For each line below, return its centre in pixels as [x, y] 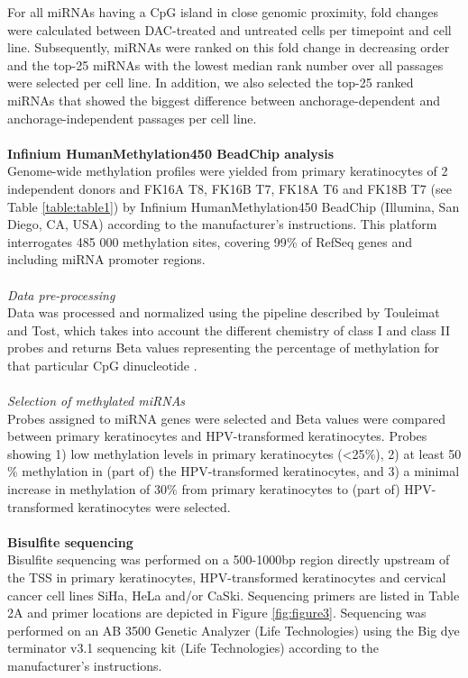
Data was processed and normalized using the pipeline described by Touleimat [224, 312]
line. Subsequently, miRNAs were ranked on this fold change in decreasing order [229, 47]
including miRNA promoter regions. [106, 259]
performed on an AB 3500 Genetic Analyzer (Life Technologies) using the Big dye [234, 630]
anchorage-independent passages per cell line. [132, 118]
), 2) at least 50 [418, 453]
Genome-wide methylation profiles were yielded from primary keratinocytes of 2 [228, 171]
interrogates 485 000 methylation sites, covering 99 [147, 241]
